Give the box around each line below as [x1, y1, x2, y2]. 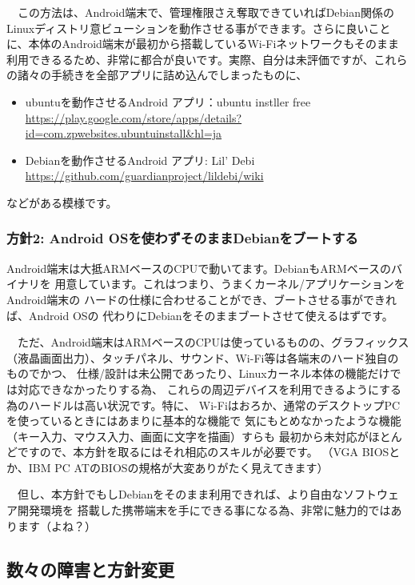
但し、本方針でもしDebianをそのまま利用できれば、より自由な [17, 486, 344, 503]
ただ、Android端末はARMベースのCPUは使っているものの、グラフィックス [17, 334, 409, 351]
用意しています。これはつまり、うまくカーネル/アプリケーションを [54, 275, 405, 292]
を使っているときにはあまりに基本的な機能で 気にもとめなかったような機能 [6, 412, 401, 429]
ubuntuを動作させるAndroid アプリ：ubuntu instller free [25, 93, 311, 110]
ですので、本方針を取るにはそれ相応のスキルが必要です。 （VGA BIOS [17, 443, 389, 460]
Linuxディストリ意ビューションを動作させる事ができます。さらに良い [6, 19, 369, 36]
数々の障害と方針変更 [6, 556, 174, 581]
